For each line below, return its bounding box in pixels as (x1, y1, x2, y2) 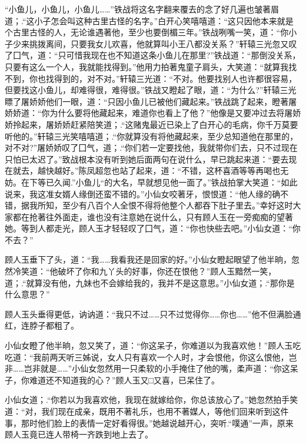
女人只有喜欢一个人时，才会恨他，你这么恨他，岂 (107, 350, 297, 363)
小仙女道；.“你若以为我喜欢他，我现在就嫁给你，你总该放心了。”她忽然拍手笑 (5, 393, 298, 406)
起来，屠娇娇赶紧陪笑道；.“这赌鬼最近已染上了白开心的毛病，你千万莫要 (21, 118, 298, 130)
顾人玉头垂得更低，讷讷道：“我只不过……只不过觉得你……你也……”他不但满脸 (5, 307, 293, 320)
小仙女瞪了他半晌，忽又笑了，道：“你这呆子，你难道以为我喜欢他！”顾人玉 (5, 339, 293, 352)
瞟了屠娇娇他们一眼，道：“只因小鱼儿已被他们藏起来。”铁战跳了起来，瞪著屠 (5, 95, 297, 107)
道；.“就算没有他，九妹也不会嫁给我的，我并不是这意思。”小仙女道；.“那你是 (5, 276, 295, 289)
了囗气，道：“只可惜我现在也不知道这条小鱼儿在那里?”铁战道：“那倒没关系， (5, 49, 301, 61)
